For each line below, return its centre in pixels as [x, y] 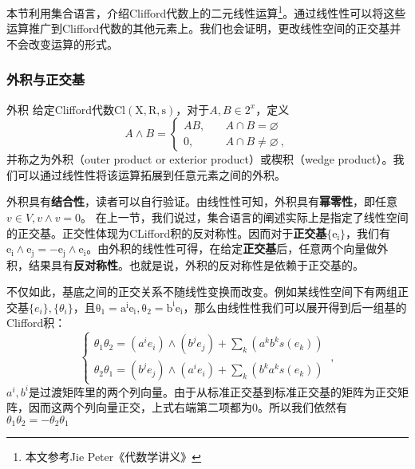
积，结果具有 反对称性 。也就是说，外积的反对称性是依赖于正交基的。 [185, 264]
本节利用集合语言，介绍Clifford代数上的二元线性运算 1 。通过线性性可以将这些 [206, 12]
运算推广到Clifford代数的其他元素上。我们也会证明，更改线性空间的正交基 [198, 28]
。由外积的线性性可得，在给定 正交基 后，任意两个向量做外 [237, 248]
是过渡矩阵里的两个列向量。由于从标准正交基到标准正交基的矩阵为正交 [213, 391]
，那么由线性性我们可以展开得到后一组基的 [295, 307]
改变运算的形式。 [73, 43]
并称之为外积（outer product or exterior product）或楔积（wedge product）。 [200, 159]
